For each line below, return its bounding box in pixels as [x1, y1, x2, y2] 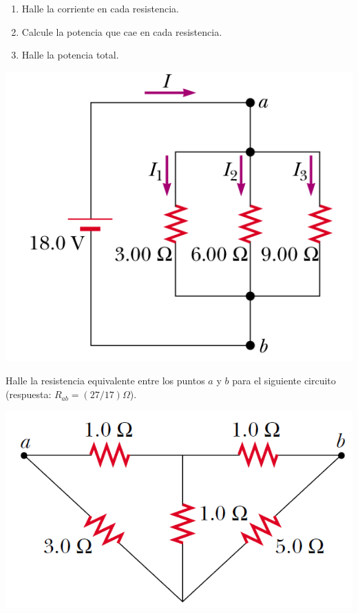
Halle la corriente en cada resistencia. [21, 1, 179, 15]
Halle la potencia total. [21, 48, 119, 62]
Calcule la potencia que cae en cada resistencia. [21, 24, 222, 39]
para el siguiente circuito [232, 373, 336, 388]
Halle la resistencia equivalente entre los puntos [6, 373, 205, 388]
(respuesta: [6, 387, 52, 402]
